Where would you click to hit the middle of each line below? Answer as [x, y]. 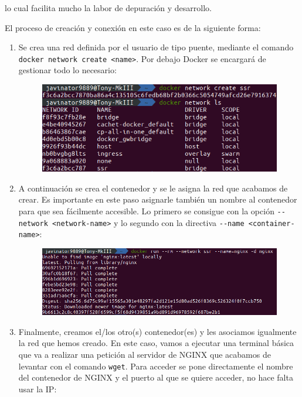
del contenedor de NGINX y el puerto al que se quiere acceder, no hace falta [156, 377]
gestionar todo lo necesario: [67, 70]
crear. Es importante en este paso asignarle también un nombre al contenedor [158, 199]
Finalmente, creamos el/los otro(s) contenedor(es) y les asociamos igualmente [157, 331]
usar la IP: [38, 389]
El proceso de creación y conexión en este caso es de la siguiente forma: [133, 27]
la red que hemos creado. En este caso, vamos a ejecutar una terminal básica [156, 343]
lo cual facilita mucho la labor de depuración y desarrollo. [108, 8]
